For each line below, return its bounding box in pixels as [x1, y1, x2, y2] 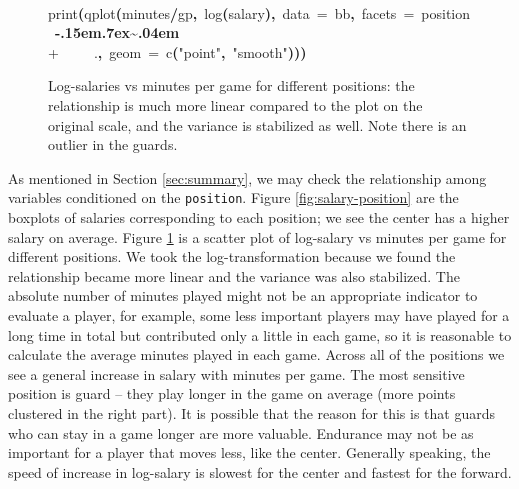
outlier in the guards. [48, 134, 178, 155]
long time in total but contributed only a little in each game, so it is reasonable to [8, 324, 512, 345]
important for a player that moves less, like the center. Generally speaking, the [8, 442, 491, 463]
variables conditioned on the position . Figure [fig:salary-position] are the [8, 187, 459, 208]
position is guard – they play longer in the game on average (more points [8, 383, 456, 404]
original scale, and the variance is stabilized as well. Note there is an [48, 114, 467, 135]
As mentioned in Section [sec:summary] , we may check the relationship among [8, 167, 487, 188]
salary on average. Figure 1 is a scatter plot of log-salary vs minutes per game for [8, 226, 507, 247]
